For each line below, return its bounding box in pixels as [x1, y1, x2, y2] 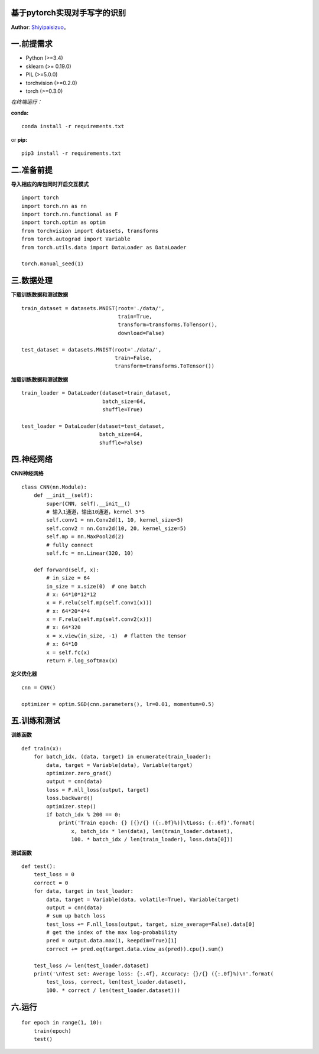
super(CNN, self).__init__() [46, 500, 131, 507]
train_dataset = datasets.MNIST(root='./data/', [21, 305, 165, 311]
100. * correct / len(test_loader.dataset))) [46, 987, 180, 994]
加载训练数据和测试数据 [11, 376, 68, 383]
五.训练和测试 [11, 715, 61, 726]
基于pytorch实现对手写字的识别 [11, 8, 126, 18]
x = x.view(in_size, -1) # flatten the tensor [46, 632, 187, 639]
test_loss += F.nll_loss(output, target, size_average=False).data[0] [46, 920, 255, 928]
